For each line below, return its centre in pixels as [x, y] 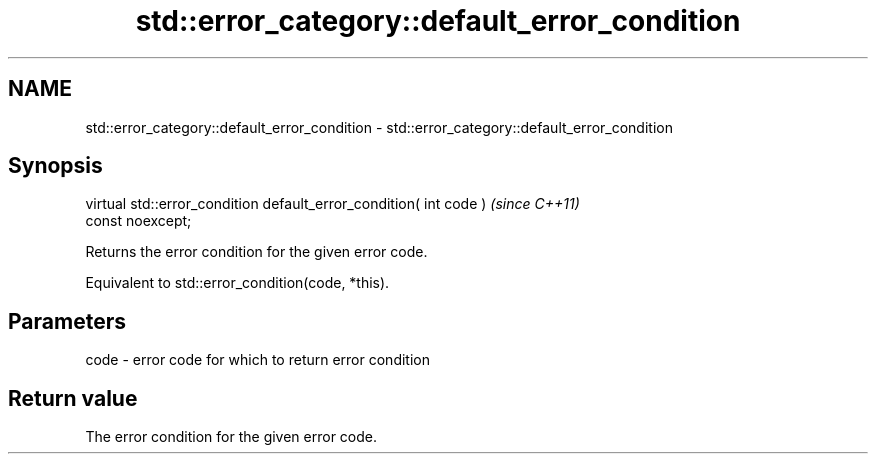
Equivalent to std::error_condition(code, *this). [237, 283]
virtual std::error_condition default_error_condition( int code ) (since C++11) [332, 204]
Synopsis [55, 166]
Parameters [67, 321]
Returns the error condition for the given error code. [256, 252]
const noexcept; [138, 221]
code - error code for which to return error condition [257, 360]
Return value [73, 398]
